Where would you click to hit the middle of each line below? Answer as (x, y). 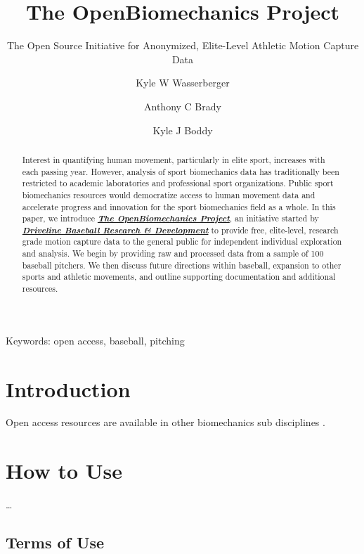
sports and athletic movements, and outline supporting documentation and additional (179, 277)
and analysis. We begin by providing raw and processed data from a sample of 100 (173, 253)
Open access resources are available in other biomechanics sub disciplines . (165, 422)
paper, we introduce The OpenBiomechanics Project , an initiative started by (170, 218)
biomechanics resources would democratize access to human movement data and (169, 194)
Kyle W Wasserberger (183, 83)
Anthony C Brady (183, 106)
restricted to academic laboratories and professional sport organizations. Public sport (178, 183)
